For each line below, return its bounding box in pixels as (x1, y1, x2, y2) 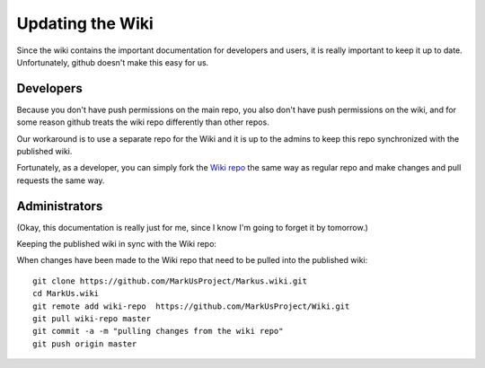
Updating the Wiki (16, 13, 154, 33)
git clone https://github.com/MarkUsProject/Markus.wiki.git (32, 276, 307, 286)
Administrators (16, 198, 103, 214)
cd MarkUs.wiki (32, 288, 100, 299)
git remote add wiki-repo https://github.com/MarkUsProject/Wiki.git (32, 301, 350, 311)
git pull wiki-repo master (32, 314, 152, 324)
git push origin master (32, 338, 137, 349)
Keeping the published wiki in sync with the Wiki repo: (16, 239, 217, 250)
